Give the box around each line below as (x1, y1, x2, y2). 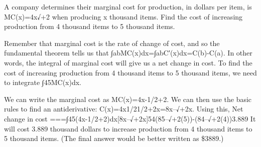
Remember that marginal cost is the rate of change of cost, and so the (4, 37, 220, 48)
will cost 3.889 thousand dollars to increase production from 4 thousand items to (4, 123, 252, 133)
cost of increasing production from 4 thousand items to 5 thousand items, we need (4, 67, 257, 77)
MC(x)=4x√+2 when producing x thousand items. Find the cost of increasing (4, 11, 243, 21)
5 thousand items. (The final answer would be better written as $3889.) (4, 133, 224, 143)
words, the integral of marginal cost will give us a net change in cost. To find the (4, 57, 252, 67)
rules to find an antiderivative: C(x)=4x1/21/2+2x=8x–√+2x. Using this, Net (4, 103, 243, 114)
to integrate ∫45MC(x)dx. (4, 77, 81, 87)
